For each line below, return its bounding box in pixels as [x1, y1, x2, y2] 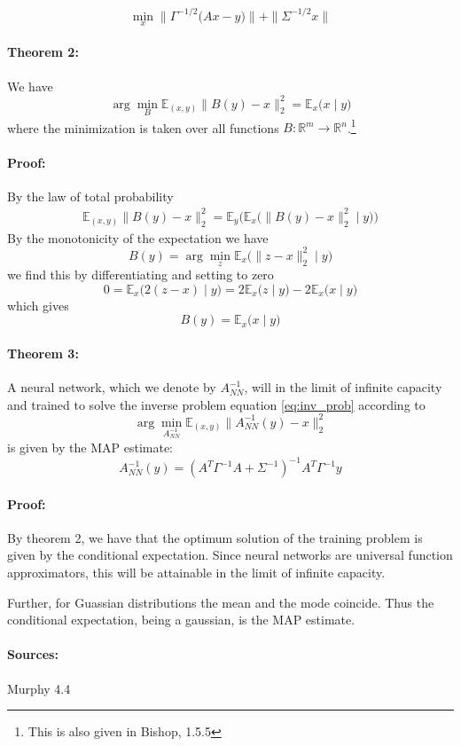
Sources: [7, 645, 59, 664]
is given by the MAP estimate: [7, 437, 173, 456]
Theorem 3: [7, 343, 79, 362]
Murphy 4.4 [7, 679, 71, 697]
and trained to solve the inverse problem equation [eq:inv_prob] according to [7, 395, 426, 413]
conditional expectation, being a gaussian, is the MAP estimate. [7, 610, 356, 629]
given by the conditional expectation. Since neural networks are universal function [7, 546, 453, 564]
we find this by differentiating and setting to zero [7, 265, 274, 284]
